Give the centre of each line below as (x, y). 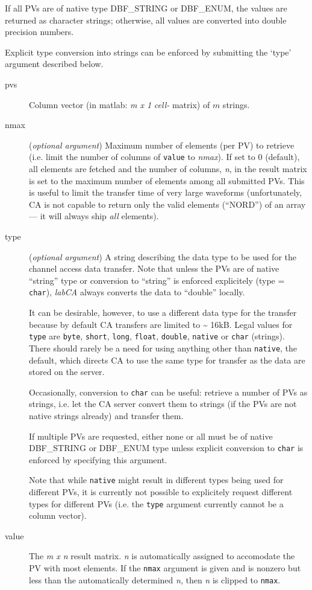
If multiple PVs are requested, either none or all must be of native (151, 436)
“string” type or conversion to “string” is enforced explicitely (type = (157, 280)
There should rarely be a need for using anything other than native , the (163, 348)
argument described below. (54, 64)
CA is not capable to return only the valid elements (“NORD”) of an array (167, 204)
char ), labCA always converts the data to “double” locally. (137, 292)
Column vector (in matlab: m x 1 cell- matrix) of (120, 104)
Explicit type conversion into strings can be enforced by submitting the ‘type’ (148, 52)
